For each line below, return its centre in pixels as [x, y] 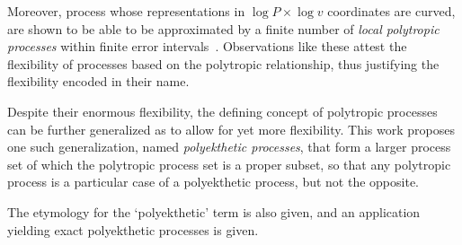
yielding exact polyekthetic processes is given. [133, 229]
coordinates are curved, [391, 11]
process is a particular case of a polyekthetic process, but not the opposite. [213, 182]
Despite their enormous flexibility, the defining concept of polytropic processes [222, 111]
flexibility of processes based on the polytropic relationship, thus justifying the [223, 63]
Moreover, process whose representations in [126, 11]
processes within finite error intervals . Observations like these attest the [207, 46]
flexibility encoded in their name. [98, 81]
